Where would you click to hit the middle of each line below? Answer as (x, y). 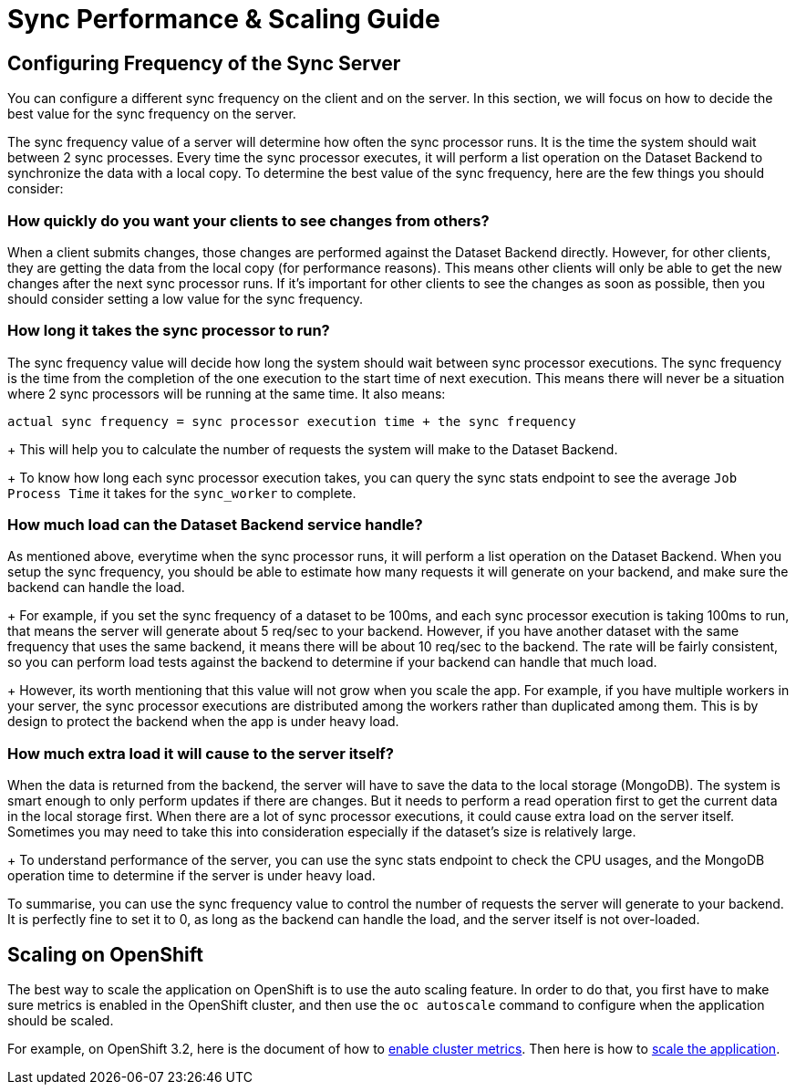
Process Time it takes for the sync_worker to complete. (182, 493)
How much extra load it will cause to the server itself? (201, 753)
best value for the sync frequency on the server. (152, 114)
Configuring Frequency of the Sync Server (204, 63)
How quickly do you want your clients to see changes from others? (248, 220)
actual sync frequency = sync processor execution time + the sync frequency (292, 421)
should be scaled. (61, 1021)
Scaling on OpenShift (105, 954)
